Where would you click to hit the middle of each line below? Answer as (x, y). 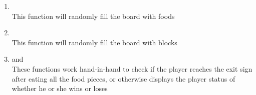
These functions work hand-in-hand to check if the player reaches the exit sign (132, 68)
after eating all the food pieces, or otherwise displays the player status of (123, 78)
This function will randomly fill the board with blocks (94, 42)
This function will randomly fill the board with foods (93, 16)
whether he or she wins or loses (60, 88)
